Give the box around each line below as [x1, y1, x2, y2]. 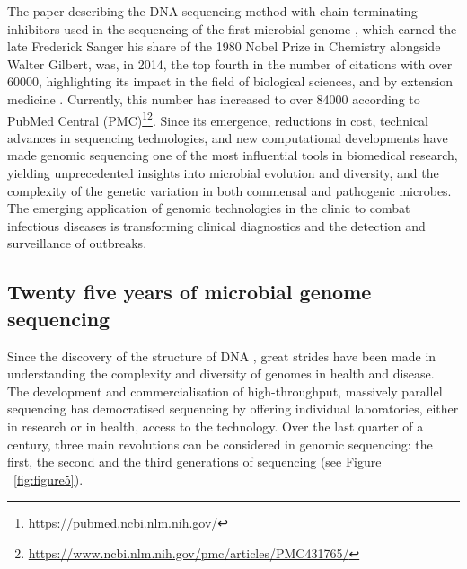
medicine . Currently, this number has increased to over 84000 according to [7, 89, 420, 108]
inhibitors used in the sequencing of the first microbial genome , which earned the [7, 19, 457, 38]
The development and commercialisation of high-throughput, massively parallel [7, 381, 443, 400]
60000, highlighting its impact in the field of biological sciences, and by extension [7, 72, 454, 91]
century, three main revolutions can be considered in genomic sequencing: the [7, 434, 433, 453]
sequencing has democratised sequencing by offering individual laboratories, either [7, 399, 459, 418]
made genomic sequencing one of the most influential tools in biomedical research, [7, 146, 458, 164]
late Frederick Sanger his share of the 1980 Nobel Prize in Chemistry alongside [7, 37, 441, 56]
